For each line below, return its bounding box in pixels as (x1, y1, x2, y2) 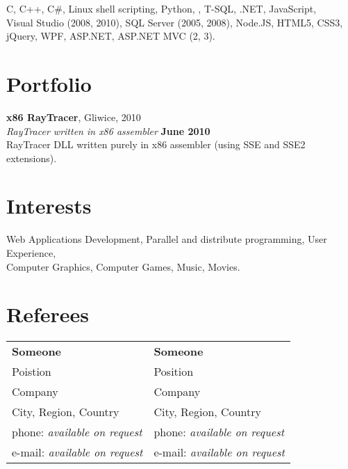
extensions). (6, 150, 57, 165)
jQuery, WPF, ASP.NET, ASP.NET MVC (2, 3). (6, 29, 215, 43)
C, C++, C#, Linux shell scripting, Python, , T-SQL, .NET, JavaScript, (6, 1, 317, 15)
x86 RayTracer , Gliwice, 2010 (6, 109, 141, 124)
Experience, (6, 246, 56, 260)
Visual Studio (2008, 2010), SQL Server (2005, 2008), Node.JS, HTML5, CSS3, (6, 15, 343, 29)
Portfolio (6, 69, 92, 97)
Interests (6, 191, 92, 220)
